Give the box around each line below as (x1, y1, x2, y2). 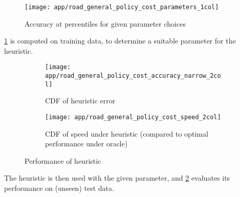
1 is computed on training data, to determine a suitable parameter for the (4, 35, 236, 46)
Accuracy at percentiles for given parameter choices (25, 18, 186, 29)
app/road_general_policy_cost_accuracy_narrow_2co (45, 72, 221, 80)
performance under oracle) (45, 138, 128, 149)
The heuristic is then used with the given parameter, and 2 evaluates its (4, 172, 230, 183)
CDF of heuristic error (45, 95, 116, 106)
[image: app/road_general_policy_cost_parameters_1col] (25, 4, 219, 11)
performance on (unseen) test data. (4, 183, 114, 193)
